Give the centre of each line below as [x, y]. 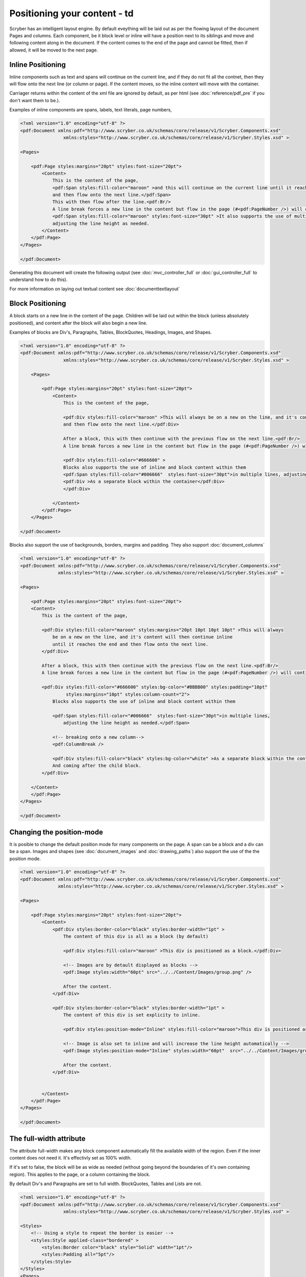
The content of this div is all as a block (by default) [136, 937]
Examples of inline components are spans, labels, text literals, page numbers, [91, 110]
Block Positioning [38, 304]
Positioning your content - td [71, 13]
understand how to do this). [39, 279]
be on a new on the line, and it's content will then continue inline [143, 637]
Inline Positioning [38, 65]
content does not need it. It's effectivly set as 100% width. [71, 1158]
